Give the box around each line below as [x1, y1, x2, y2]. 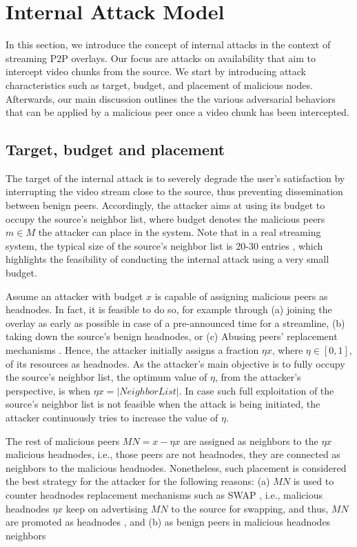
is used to [293, 474, 334, 488]
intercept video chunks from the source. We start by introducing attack [6, 64, 306, 79]
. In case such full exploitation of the [178, 383, 334, 397]
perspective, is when [6, 383, 91, 397]
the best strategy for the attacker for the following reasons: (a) [6, 474, 270, 488]
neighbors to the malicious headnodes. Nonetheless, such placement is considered [6, 460, 347, 475]
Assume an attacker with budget [6, 288, 143, 303]
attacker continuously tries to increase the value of [6, 410, 218, 424]
